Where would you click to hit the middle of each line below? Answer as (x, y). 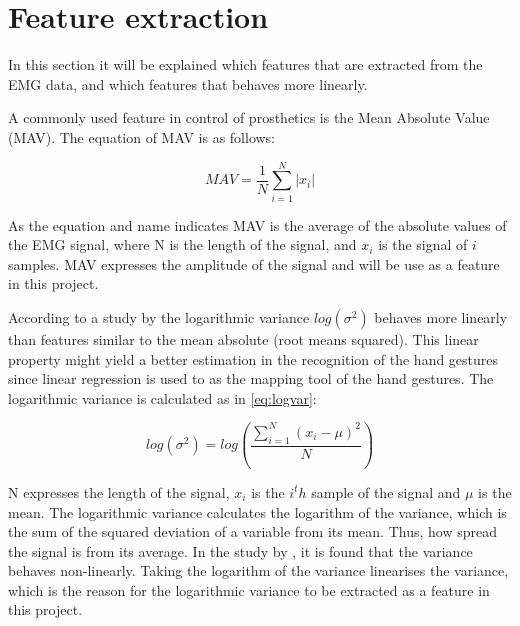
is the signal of (423, 244)
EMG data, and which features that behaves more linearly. (188, 83)
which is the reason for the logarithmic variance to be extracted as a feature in (249, 589)
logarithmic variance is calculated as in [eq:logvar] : (162, 397)
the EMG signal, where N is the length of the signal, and (182, 244)
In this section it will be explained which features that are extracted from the (245, 64)
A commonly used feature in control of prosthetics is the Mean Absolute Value (249, 117)
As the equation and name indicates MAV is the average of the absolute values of (257, 224)
